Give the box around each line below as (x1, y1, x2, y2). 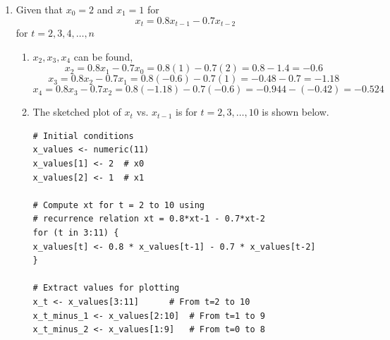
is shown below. (262, 104, 329, 119)
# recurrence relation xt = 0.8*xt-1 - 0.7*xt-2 (32, 214, 265, 224)
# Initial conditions (32, 130, 134, 141)
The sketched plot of (32, 104, 121, 119)
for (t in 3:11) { (32, 227, 119, 238)
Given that (16, 2, 63, 16)
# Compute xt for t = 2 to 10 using (32, 200, 205, 210)
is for (175, 104, 197, 119)
